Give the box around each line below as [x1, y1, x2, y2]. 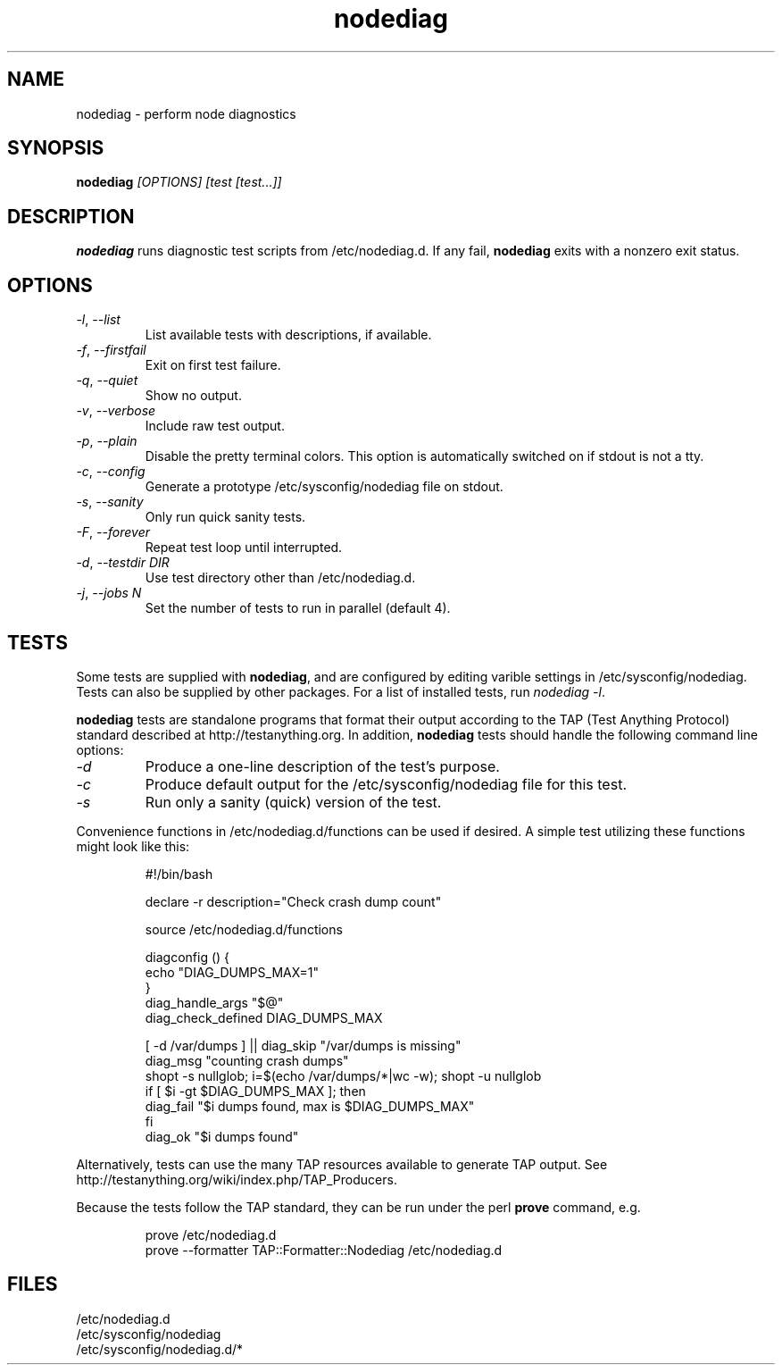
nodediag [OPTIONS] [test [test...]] [76, 174, 282, 190]
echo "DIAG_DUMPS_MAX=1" [145, 964, 320, 980]
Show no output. [145, 388, 242, 404]
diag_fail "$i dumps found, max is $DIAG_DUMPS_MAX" [145, 1098, 475, 1114]
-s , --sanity [76, 494, 144, 510]
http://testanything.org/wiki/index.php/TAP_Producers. [76, 1171, 397, 1187]
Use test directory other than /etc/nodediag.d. [145, 570, 416, 586]
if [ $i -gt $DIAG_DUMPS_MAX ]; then [145, 1083, 366, 1099]
